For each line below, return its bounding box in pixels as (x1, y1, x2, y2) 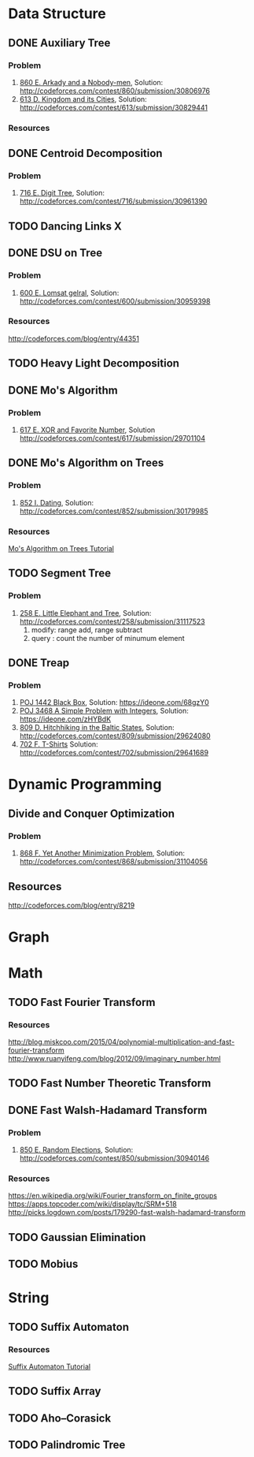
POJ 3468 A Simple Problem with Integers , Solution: (19, 706, 189, 716)
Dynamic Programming (8, 776, 162, 793)
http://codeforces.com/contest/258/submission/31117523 (19, 617, 206, 626)
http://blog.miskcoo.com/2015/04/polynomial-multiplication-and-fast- (8, 1038, 235, 1047)
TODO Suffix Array (8, 1384, 101, 1398)
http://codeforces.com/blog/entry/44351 (8, 334, 140, 343)
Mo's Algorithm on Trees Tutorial (8, 543, 114, 553)
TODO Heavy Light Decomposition (8, 356, 179, 371)
